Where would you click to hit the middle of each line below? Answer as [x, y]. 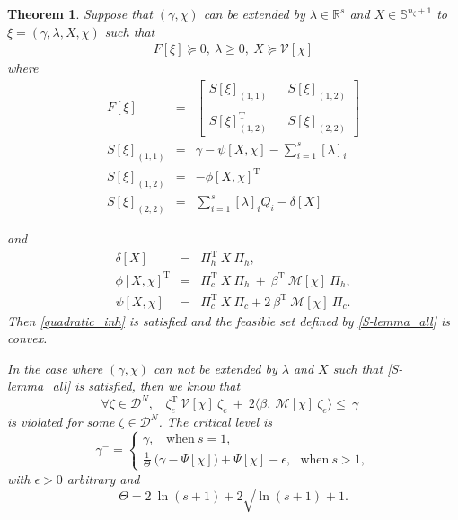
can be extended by [254, 13]
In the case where [55, 368]
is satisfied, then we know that [158, 386]
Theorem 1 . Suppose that [80, 13]
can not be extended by [215, 368]
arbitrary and [103, 478]
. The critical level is [216, 422]
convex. [27, 338]
